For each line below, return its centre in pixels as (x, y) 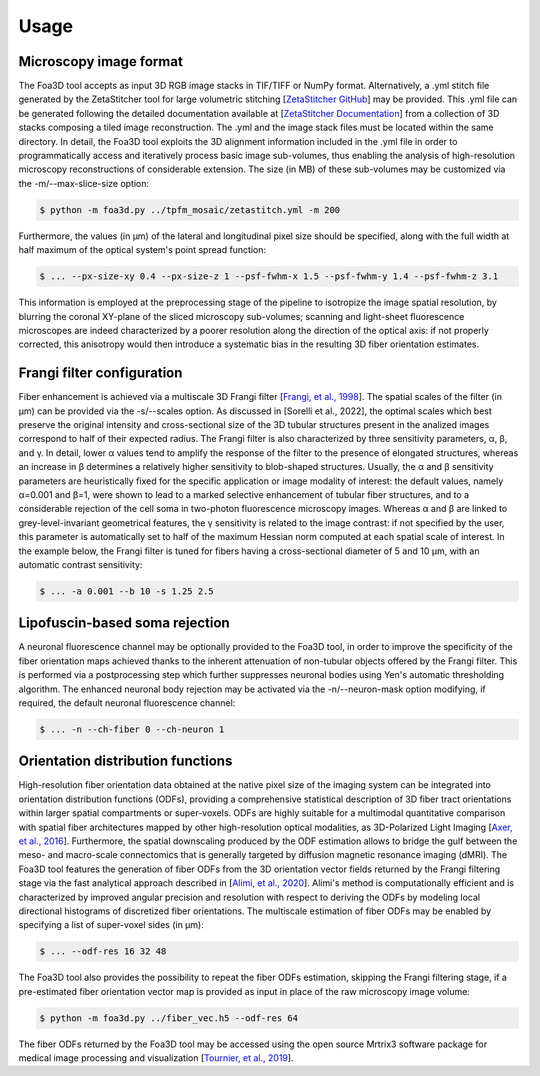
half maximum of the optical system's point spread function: (142, 250)
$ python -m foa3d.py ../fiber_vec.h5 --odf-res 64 (169, 1018)
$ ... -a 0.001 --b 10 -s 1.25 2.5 (126, 591)
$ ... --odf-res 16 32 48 (103, 951)
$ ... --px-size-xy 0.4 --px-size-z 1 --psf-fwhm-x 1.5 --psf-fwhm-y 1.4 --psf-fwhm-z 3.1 (269, 276)
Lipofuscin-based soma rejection (124, 623)
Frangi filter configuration (100, 373)
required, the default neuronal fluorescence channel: (127, 702)
